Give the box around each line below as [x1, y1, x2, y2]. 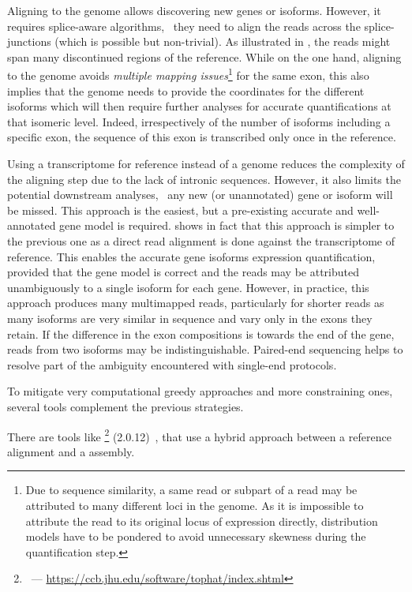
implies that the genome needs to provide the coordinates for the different [7, 82, 365, 99]
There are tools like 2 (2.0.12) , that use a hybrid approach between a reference [7, 425, 391, 444]
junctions [7, 33, 51, 50]
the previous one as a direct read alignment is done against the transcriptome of [7, 232, 395, 249]
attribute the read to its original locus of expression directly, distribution [25, 512, 378, 529]
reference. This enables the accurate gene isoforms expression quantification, [7, 248, 376, 264]
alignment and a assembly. [7, 443, 135, 459]
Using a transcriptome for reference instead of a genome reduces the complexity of [7, 155, 405, 171]
